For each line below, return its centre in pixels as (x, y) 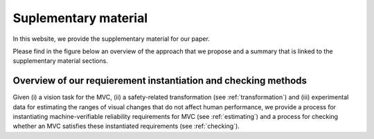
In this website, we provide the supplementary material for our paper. (112, 39)
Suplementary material (80, 18)
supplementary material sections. (61, 61)
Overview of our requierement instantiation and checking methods (160, 81)
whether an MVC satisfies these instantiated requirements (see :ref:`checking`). (126, 126)
